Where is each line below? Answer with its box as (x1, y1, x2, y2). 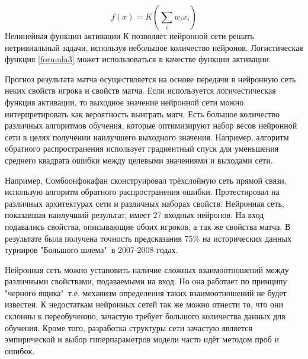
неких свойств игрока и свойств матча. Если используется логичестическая (5, 84, 276, 97)
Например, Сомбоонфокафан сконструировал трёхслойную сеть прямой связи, (5, 174, 287, 186)
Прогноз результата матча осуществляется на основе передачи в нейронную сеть (5, 72, 296, 85)
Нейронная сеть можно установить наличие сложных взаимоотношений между (5, 263, 289, 275)
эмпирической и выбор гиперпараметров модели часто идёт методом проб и (5, 333, 280, 345)
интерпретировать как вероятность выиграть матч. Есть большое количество (5, 107, 280, 120)
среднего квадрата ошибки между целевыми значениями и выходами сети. (5, 153, 273, 166)
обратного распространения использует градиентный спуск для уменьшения (5, 142, 279, 155)
